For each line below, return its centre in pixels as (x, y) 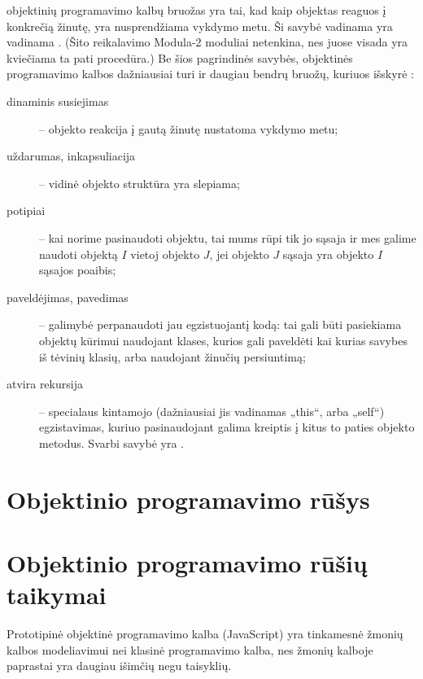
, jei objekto (239, 254)
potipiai (26, 210)
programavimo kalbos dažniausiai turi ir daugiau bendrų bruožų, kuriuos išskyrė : (210, 74)
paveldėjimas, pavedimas (68, 297)
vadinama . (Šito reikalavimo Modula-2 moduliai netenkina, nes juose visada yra (207, 42)
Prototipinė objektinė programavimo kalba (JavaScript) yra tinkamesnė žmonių (205, 634)
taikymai (57, 595)
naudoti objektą (78, 254)
